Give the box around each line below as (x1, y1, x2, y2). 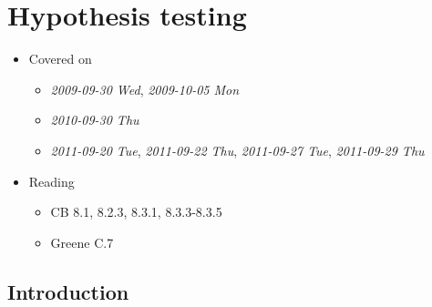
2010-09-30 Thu (50, 110, 139, 129)
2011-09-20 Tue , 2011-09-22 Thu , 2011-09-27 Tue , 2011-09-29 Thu (50, 140, 425, 159)
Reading (28, 171, 75, 190)
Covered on (28, 49, 92, 68)
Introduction (7, 277, 129, 305)
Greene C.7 (50, 232, 114, 251)
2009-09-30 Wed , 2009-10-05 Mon (50, 79, 240, 98)
